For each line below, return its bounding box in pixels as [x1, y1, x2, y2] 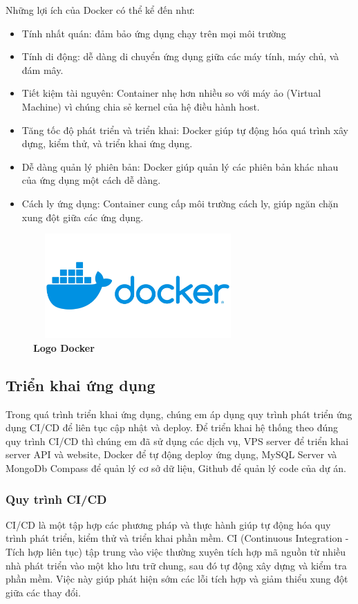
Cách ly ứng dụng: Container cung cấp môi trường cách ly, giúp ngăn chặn [21, 196, 339, 210]
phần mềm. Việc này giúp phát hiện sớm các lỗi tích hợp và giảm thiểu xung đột [6, 572, 348, 586]
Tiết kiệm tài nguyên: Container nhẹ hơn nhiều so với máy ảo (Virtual [21, 86, 321, 100]
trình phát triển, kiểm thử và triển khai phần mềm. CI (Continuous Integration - [6, 531, 349, 545]
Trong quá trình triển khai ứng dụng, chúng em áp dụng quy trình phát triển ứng [6, 406, 352, 421]
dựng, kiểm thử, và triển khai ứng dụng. [21, 136, 193, 151]
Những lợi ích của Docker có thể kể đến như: [6, 3, 195, 17]
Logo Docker [33, 340, 95, 355]
